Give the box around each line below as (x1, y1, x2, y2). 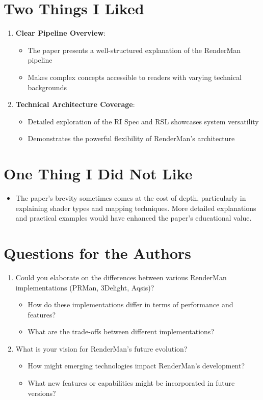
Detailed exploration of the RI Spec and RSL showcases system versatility (28, 116, 259, 126)
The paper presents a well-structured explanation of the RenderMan (28, 44, 241, 55)
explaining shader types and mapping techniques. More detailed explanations (15, 202, 256, 213)
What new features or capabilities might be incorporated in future (28, 378, 235, 388)
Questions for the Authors (4, 242, 192, 263)
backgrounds (28, 82, 67, 92)
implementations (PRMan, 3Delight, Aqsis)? (15, 282, 154, 292)
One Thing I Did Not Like (4, 163, 193, 184)
